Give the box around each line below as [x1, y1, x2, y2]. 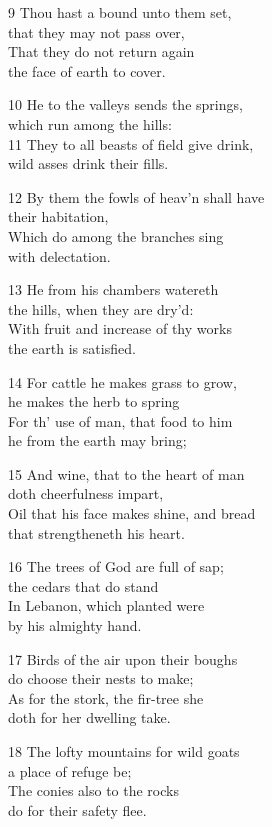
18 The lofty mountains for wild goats [8, 741, 240, 761]
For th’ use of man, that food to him [8, 410, 233, 431]
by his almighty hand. [8, 615, 142, 636]
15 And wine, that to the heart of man [8, 463, 245, 484]
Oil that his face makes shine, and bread [8, 503, 256, 524]
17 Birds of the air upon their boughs [8, 648, 238, 669]
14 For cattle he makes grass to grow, [8, 371, 237, 392]
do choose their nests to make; [8, 668, 194, 689]
